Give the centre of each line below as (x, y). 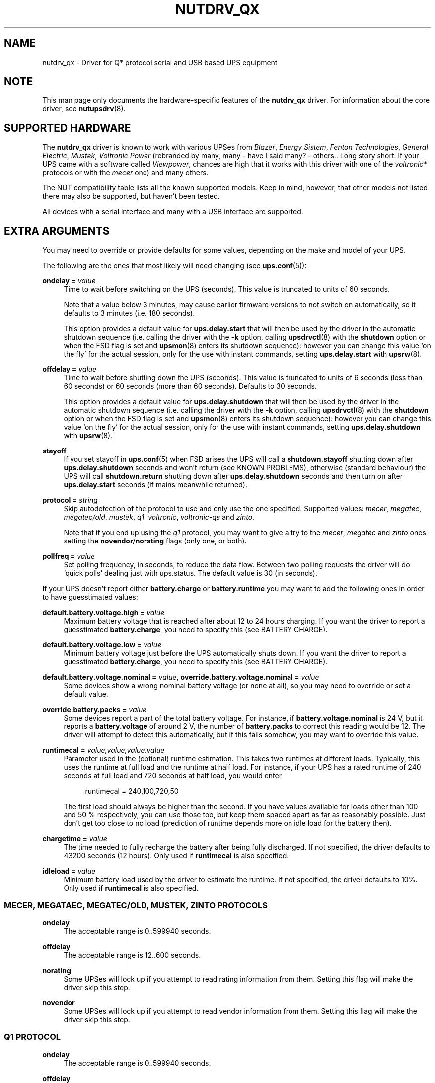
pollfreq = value (69, 556)
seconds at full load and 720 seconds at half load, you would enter (173, 776)
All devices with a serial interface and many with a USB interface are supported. (173, 212)
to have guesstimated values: (90, 597)
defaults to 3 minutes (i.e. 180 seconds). (129, 313)
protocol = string (70, 500)
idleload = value (69, 871)
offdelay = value (70, 369)
